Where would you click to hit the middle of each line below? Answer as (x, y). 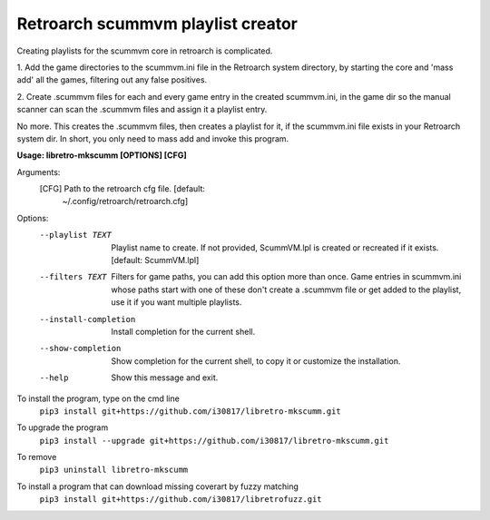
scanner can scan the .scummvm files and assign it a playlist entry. (142, 110)
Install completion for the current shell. (183, 331)
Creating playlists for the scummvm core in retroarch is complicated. (145, 51)
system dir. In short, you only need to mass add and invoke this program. (153, 138)
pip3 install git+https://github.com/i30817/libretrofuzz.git (181, 500)
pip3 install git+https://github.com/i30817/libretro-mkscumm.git (191, 411)
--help (54, 378)
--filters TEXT (73, 277)
